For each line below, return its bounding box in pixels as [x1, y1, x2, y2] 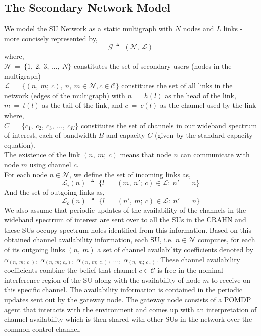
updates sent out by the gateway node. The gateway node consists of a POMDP [4, 294, 251, 304]
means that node [120, 149, 171, 160]
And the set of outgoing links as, [4, 187, 105, 197]
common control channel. [4, 323, 81, 334]
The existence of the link [4, 149, 80, 160]
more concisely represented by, [4, 33, 98, 43]
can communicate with [180, 149, 250, 160]
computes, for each [198, 234, 255, 245]
